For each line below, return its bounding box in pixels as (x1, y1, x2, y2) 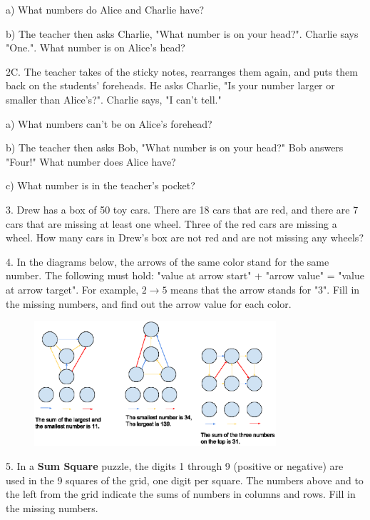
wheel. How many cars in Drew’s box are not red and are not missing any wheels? (6, 230, 364, 245)
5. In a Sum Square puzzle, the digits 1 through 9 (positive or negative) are (6, 458, 344, 473)
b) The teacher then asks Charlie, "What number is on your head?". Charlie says (6, 26, 359, 41)
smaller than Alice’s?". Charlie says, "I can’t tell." (6, 91, 222, 106)
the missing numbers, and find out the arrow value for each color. (6, 296, 292, 311)
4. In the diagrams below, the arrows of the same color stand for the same (6, 254, 329, 269)
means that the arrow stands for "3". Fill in (170, 281, 360, 296)
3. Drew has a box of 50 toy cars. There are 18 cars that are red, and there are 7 (6, 201, 359, 216)
